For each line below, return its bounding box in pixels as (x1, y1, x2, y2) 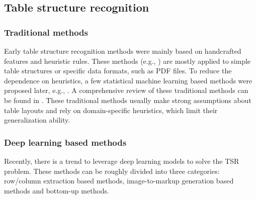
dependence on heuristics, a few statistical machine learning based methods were (4, 75, 252, 85)
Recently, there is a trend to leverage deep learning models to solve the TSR (4, 155, 239, 166)
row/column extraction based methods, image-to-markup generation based (4, 175, 234, 186)
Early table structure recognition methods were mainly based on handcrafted (4, 46, 241, 56)
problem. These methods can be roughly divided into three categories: (4, 165, 220, 176)
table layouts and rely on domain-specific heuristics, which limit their (4, 105, 218, 115)
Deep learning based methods (4, 136, 127, 148)
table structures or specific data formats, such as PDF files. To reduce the (4, 65, 232, 76)
